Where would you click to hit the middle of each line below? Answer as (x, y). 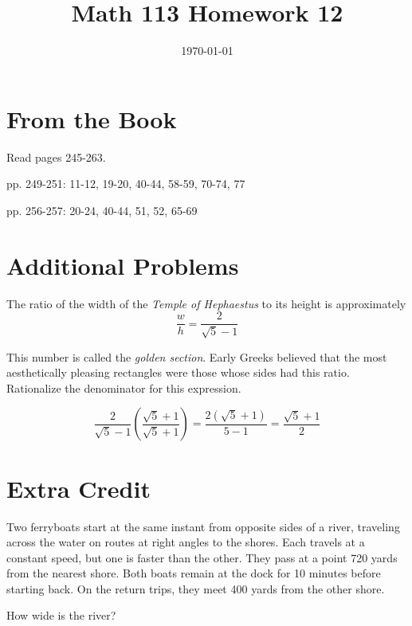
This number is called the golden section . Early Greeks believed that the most (197, 356)
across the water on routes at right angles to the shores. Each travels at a (186, 542)
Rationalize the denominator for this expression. (124, 387)
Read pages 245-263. (56, 156)
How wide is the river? (61, 615)
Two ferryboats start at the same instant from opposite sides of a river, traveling (203, 526)
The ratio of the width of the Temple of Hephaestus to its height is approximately (206, 303)
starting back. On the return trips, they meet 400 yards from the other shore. (196, 588)
